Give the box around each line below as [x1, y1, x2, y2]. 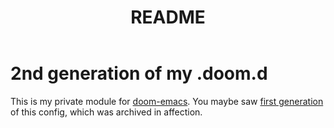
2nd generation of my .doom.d [10, 62, 268, 85]
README [130, 6, 206, 29]
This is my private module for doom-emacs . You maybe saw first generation [10, 95, 324, 107]
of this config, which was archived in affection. [10, 106, 203, 118]
